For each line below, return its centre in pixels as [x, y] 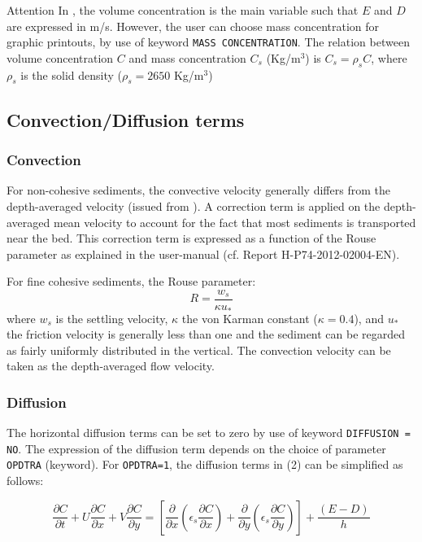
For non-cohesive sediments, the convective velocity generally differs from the [198, 190]
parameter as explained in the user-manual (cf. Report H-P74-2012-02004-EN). [203, 254]
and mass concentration [187, 57]
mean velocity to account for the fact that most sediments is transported [235, 222]
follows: [25, 481]
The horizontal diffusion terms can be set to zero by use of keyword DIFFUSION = [209, 433]
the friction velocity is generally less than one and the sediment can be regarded [206, 334]
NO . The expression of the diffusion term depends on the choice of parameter [196, 448]
